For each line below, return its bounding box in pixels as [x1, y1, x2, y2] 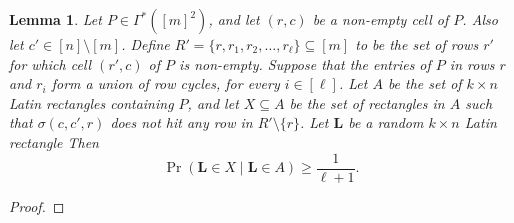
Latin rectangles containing [9, 92, 174, 113]
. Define [121, 34, 170, 54]
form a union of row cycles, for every [51, 73, 280, 94]
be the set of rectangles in [289, 92, 445, 113]
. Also [462, 9, 498, 29]
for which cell [9, 53, 92, 74]
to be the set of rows [355, 34, 479, 54]
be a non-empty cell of [312, 9, 449, 29]
